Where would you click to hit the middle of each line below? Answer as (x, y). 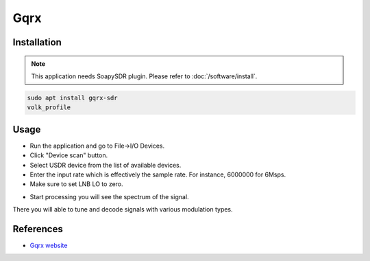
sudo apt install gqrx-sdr (72, 98)
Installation (37, 42)
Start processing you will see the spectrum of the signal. (109, 196)
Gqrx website (49, 246)
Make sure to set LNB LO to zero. (76, 184)
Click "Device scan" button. (69, 155)
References (38, 229)
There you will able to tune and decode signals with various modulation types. (123, 209)
